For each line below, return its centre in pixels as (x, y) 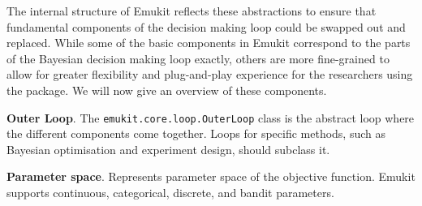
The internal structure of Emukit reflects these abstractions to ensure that (192, 11)
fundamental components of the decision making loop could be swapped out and (206, 26)
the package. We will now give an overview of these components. (167, 90)
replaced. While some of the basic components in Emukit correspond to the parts (209, 43)
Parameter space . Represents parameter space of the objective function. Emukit (211, 176)
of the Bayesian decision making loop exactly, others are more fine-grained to (198, 58)
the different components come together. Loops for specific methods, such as (196, 133)
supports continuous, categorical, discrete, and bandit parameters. (170, 192)
